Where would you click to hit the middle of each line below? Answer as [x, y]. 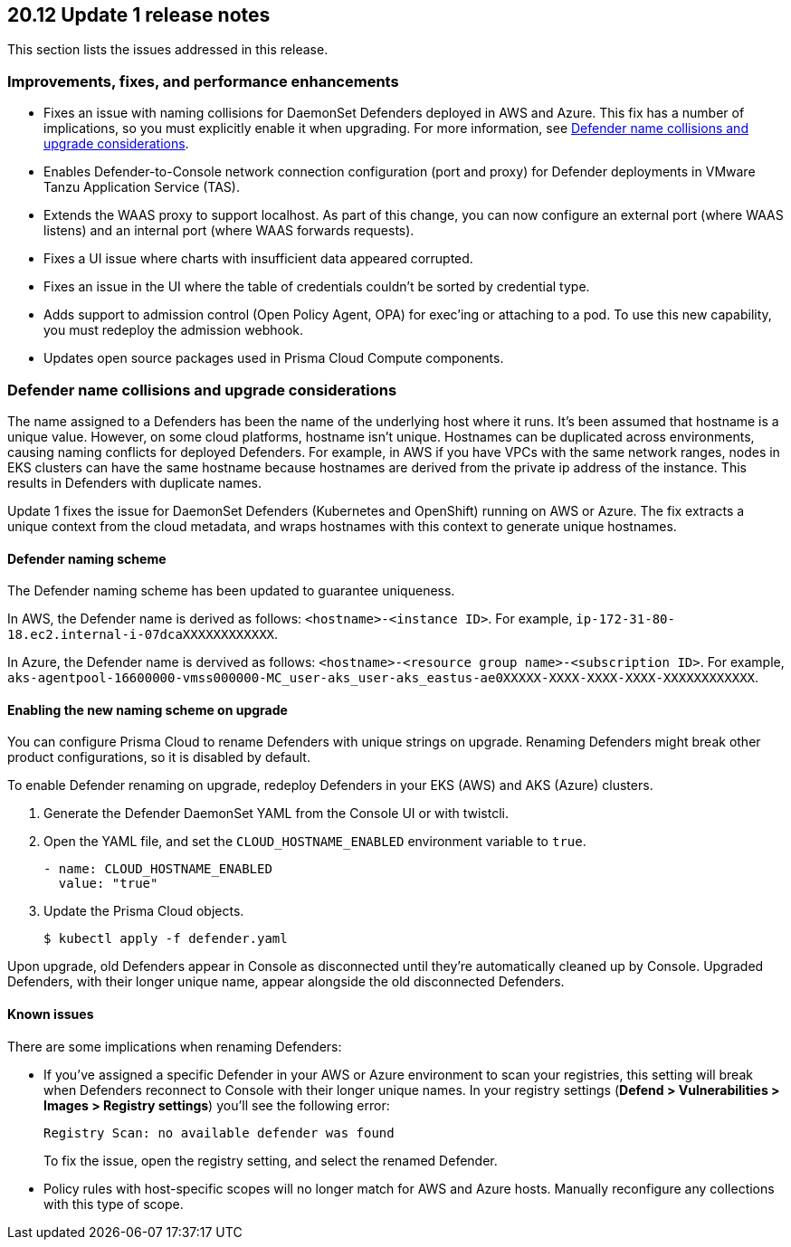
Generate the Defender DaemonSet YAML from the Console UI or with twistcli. [276, 814]
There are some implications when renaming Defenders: [175, 1046]
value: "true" [108, 884]
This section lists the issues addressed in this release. [168, 50]
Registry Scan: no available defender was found [219, 1133]
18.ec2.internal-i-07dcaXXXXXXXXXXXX [141, 635]
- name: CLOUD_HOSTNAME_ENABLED [158, 869]
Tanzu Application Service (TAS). [142, 187]
